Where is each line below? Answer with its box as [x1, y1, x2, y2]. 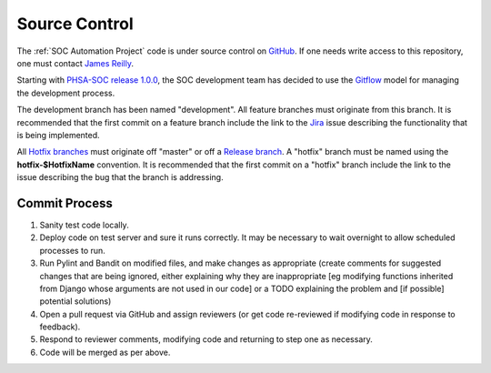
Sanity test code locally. [39, 219, 129, 230]
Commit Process [16, 196, 114, 211]
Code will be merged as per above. [39, 347, 171, 358]
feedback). [39, 321, 81, 332]
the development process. [16, 87, 115, 98]
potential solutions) [39, 296, 112, 307]
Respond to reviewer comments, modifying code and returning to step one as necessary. [39, 334, 373, 345]
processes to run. [39, 245, 106, 256]
